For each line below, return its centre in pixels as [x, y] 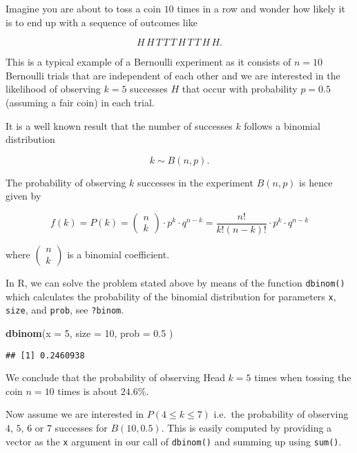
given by [23, 196]
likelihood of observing [53, 89]
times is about [88, 391]
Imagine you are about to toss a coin [83, 8]
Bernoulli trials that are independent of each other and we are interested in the [173, 75]
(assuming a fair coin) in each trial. [80, 102]
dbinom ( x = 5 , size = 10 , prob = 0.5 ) [89, 332]
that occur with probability [240, 89]
